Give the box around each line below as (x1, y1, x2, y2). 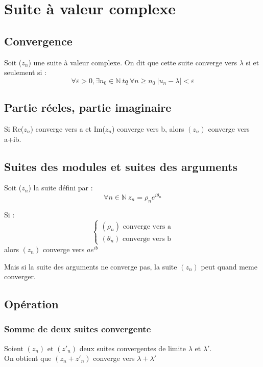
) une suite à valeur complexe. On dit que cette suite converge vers (28, 57, 237, 67)
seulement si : (4, 67, 46, 78)
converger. (4, 271, 36, 282)
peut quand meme (201, 261, 257, 272)
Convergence (4, 33, 73, 48)
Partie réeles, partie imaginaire (4, 100, 172, 115)
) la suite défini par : (28, 182, 93, 193)
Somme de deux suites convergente (4, 323, 151, 335)
